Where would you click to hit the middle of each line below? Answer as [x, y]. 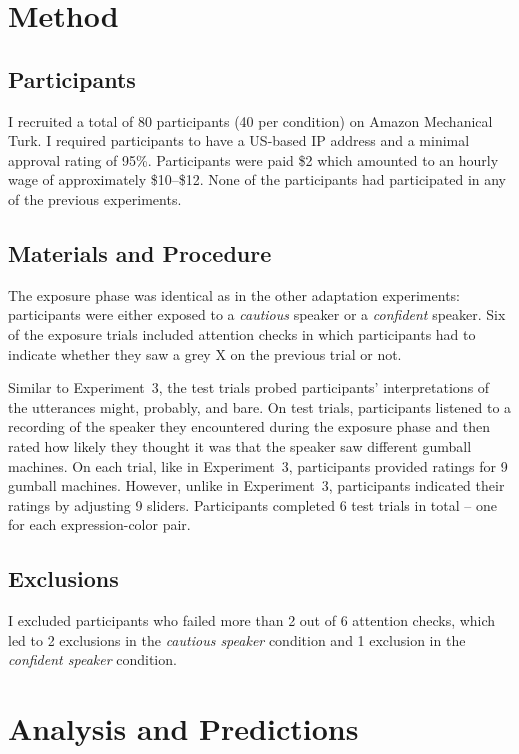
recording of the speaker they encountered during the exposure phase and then [249, 426]
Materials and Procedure [140, 252]
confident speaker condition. [92, 659]
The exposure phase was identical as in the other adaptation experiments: [234, 294]
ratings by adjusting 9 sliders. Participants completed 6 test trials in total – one [252, 504]
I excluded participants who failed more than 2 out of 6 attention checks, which [252, 620]
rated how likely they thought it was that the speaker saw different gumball [240, 445]
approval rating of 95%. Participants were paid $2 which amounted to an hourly [253, 159]
